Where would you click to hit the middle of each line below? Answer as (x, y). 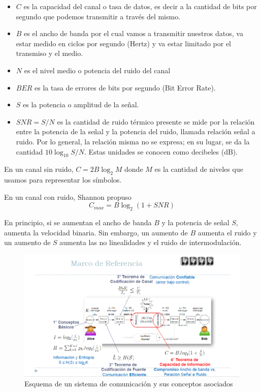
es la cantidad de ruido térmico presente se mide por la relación (156, 121)
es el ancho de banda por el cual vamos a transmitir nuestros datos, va (134, 33)
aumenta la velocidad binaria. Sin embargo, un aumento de (96, 232)
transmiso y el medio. (50, 53)
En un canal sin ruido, (39, 169)
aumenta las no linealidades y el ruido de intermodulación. (151, 242)
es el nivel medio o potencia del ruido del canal (97, 70)
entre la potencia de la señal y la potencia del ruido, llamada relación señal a (136, 131)
